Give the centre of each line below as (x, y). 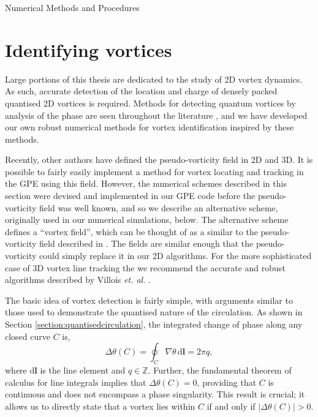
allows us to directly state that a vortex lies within (100, 406)
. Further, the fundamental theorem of (220, 370)
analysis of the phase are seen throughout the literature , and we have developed (156, 115)
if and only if (231, 406)
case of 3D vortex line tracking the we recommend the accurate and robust (145, 267)
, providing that (227, 382)
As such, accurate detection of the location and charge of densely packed (141, 91)
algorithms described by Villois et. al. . (78, 280)
